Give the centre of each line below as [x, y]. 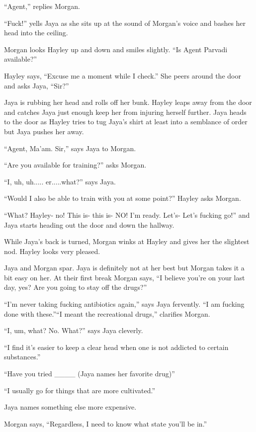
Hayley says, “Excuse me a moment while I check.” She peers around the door [123, 75]
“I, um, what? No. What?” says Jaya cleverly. [74, 330]
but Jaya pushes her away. [44, 131]
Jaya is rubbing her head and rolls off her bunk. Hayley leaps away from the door [128, 102]
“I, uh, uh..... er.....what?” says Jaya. [60, 181]
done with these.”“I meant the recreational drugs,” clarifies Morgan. [107, 313]
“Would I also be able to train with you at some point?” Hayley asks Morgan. [123, 198]
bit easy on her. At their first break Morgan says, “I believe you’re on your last [125, 277]
